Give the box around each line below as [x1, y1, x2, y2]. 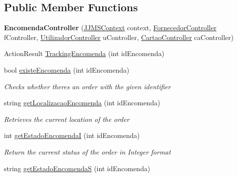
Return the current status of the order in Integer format [4, 146, 171, 157]
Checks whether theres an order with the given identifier [4, 81, 171, 91]
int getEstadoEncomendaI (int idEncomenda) [4, 130, 140, 140]
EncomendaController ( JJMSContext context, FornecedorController [4, 22, 216, 33]
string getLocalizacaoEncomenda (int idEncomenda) [4, 98, 160, 108]
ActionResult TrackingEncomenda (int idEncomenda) [4, 48, 165, 59]
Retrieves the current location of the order [4, 114, 129, 124]
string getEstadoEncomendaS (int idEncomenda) [4, 163, 151, 173]
